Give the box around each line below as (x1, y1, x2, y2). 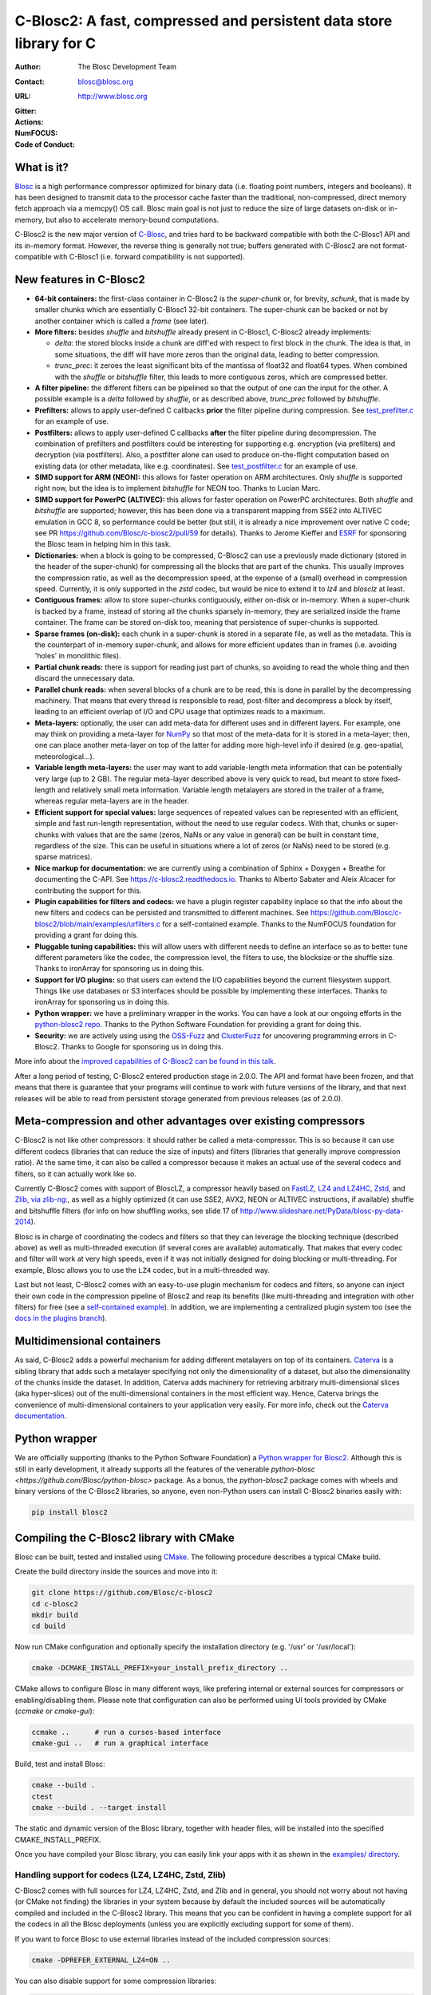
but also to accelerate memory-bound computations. (45, 215, 219, 224)
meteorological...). (34, 751, 95, 761)
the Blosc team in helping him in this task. (34, 539, 172, 549)
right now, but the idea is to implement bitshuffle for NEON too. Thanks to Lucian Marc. (34, 484, 321, 493)
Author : (14, 62, 42, 72)
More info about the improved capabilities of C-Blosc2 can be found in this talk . (14, 1057, 276, 1066)
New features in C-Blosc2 (14, 272, 145, 286)
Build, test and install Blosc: (14, 1760, 105, 1769)
